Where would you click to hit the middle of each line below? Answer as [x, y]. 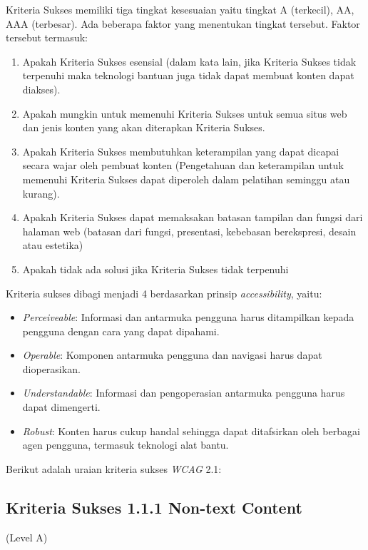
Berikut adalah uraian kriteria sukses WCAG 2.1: [114, 468]
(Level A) [27, 537]
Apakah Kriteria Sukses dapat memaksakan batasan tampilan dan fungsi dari [193, 217]
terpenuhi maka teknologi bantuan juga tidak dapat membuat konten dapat [188, 75]
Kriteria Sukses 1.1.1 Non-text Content [154, 507]
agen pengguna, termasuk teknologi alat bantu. [126, 445]
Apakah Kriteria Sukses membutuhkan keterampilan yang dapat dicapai [181, 151]
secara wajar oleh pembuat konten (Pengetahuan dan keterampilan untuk [183, 165]
